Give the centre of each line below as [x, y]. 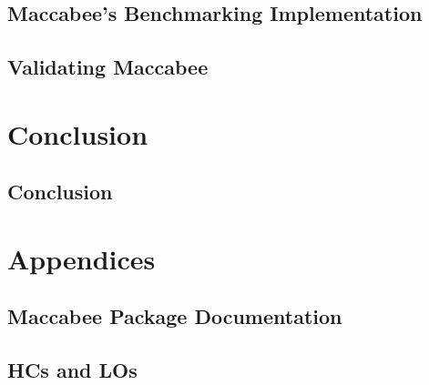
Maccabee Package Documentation [175, 316]
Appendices [82, 258]
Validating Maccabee [108, 67]
